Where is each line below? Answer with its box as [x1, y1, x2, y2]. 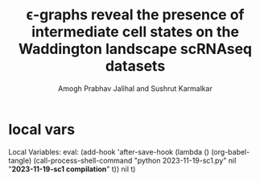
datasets [105, 57, 166, 76]
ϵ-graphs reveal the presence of [26, 6, 245, 24]
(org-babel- [210, 147, 250, 156]
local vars [8, 120, 75, 139]
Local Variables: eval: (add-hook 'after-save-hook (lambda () [8, 147, 209, 156]
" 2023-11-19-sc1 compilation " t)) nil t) [8, 163, 136, 174]
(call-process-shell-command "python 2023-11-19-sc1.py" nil [33, 155, 237, 165]
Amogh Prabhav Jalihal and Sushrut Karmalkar [57, 83, 213, 93]
